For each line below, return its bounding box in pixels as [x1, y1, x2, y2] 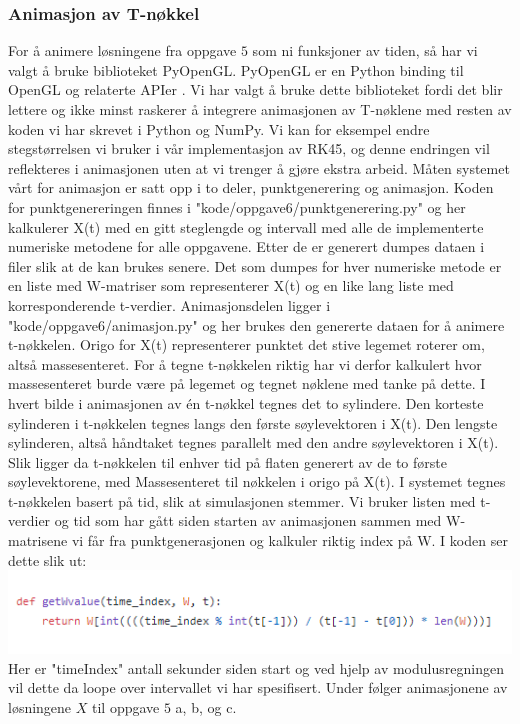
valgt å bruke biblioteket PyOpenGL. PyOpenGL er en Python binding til [8, 59, 464, 80]
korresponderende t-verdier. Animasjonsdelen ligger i [8, 294, 331, 315]
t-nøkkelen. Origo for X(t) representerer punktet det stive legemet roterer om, [8, 334, 485, 355]
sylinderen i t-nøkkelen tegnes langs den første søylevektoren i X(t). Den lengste [8, 412, 498, 433]
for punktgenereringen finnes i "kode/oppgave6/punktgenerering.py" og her [8, 196, 466, 217]
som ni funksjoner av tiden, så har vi [252, 40, 478, 61]
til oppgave [92, 696, 160, 717]
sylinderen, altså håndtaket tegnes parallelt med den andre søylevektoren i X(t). [8, 432, 499, 453]
